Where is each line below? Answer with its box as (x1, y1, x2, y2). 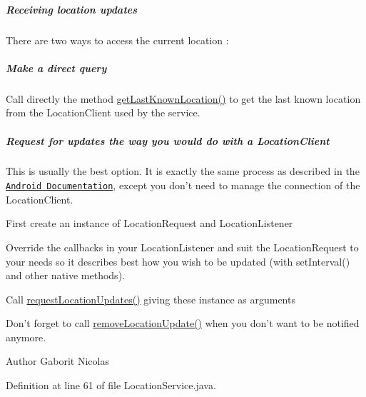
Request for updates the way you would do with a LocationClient (6, 133, 330, 148)
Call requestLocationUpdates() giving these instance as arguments (6, 291, 295, 306)
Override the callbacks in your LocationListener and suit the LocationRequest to (6, 239, 359, 254)
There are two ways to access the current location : (6, 32, 229, 47)
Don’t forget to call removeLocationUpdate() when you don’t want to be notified (6, 316, 360, 331)
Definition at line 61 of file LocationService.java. (6, 378, 216, 393)
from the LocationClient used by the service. (6, 105, 200, 120)
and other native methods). (6, 268, 125, 283)
